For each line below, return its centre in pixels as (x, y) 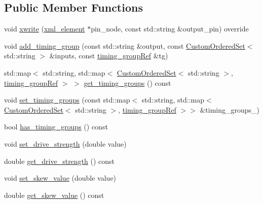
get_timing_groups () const (127, 82)
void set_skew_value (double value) (60, 178)
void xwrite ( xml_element (45, 29)
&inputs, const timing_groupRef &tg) (109, 56)
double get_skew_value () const (54, 195)
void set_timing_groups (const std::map (67, 100)
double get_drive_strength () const (60, 161)
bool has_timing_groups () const (56, 127)
